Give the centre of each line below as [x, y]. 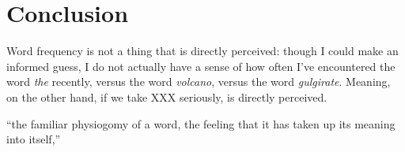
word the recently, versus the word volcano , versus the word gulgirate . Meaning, [199, 82]
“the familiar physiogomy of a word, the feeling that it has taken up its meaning [201, 123]
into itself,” [34, 139]
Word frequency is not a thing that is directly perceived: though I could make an [202, 51]
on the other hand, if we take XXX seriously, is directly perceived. [167, 96]
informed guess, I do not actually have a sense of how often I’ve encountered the [201, 66]
